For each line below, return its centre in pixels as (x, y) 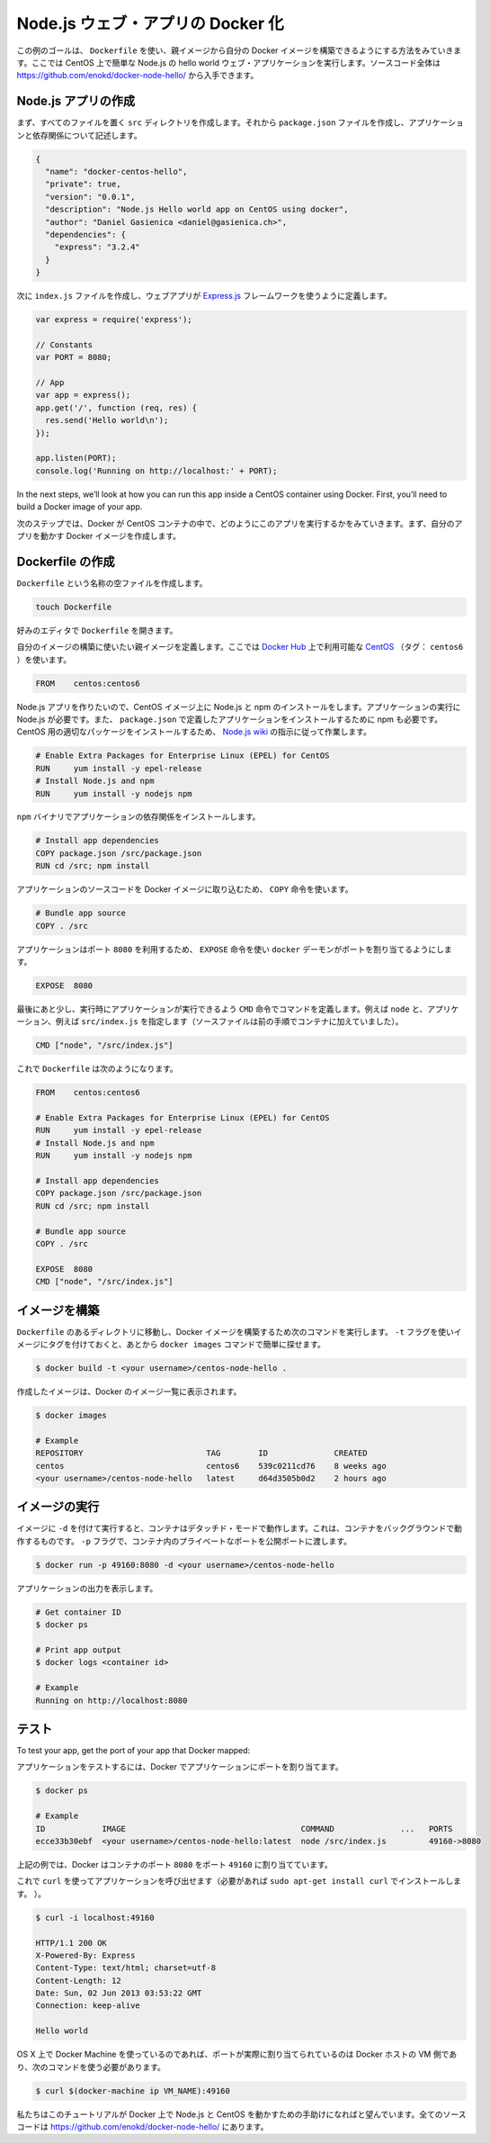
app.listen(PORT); (76, 458)
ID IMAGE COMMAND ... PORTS (244, 1828)
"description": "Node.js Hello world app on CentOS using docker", (197, 210)
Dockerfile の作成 (66, 561)
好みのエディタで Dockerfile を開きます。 (97, 630)
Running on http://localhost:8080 (111, 1700)
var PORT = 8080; (74, 357)
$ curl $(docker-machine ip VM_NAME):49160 (133, 2091)
